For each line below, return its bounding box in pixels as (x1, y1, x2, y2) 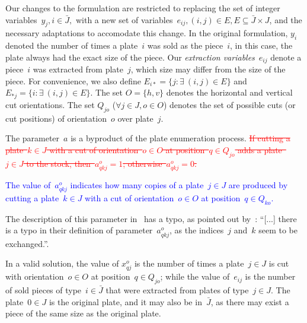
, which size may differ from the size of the (130, 63, 286, 75)
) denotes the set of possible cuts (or (163, 98, 296, 110)
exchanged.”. (5, 237, 49, 249)
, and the (269, 13, 302, 26)
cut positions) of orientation (5, 112, 107, 124)
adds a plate (238, 143, 282, 156)
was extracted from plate (33, 63, 124, 75)
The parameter (5, 132, 60, 144)
